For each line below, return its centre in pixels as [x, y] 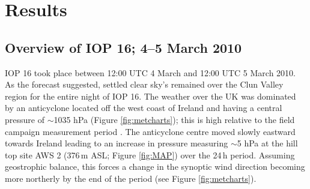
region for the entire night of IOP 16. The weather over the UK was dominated [150, 96]
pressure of [25, 119]
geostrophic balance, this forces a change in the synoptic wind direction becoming [155, 166]
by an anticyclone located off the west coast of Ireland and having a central [144, 108]
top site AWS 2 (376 [42, 154]
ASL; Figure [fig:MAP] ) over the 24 [156, 154]
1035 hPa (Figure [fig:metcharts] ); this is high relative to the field [174, 119]
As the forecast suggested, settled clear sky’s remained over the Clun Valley [144, 84]
